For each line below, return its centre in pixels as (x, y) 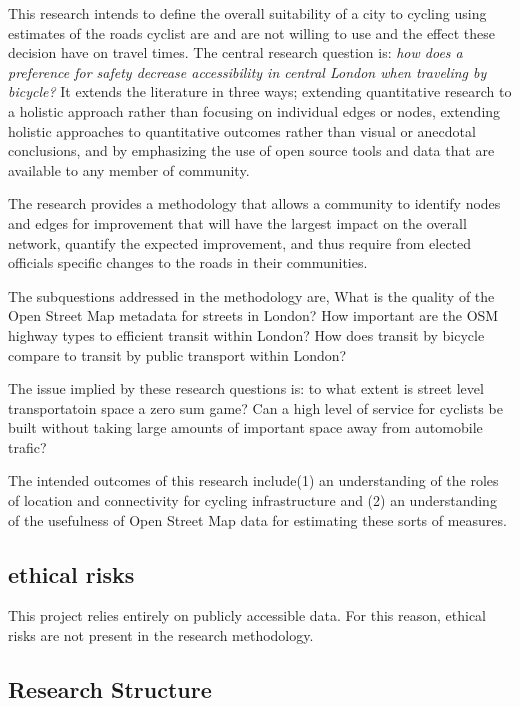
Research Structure (110, 689)
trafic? (27, 446)
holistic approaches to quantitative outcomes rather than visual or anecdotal (242, 130)
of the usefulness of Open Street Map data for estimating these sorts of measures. (257, 519)
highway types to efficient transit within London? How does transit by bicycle (246, 334)
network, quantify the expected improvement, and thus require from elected (240, 242)
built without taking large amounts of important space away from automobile (245, 427)
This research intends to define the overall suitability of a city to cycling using (247, 13)
